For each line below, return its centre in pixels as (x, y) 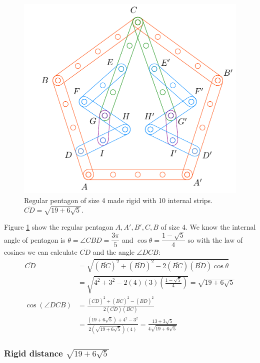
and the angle (113, 252)
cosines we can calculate (41, 252)
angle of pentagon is (35, 239)
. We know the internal (220, 226)
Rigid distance (33, 353)
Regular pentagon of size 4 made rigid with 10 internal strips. (118, 200)
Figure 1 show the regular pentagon (59, 226)
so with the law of (215, 239)
